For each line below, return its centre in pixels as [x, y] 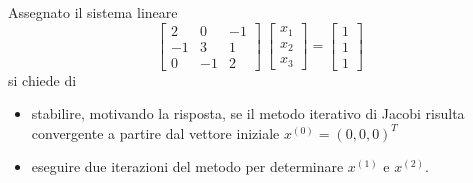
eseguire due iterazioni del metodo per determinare [187, 166]
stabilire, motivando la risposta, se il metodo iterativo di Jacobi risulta [248, 113]
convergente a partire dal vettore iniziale [155, 132]
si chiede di [42, 79]
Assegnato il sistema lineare [93, 12]
